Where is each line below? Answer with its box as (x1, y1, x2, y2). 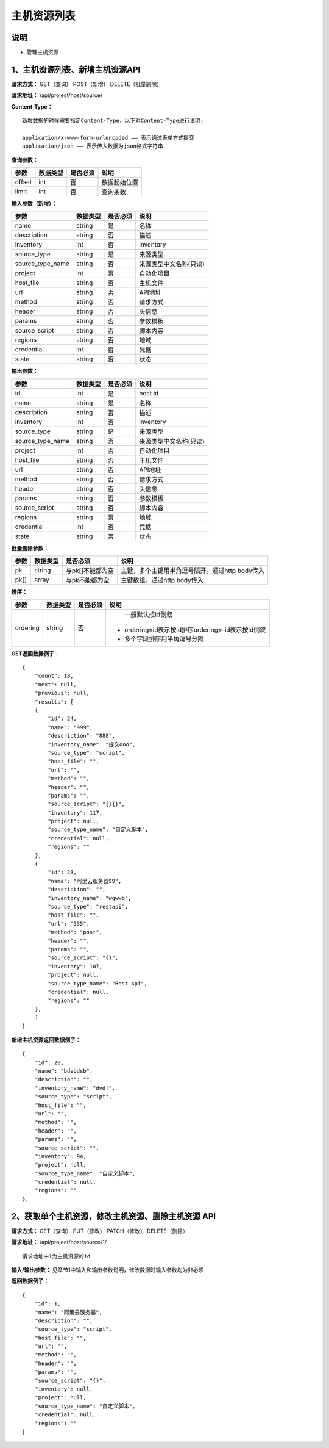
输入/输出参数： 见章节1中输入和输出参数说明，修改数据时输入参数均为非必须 (11, 1266, 204, 1273)
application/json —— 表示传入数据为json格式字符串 (22, 143, 164, 149)
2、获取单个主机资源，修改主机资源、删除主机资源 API (11, 1211, 216, 1222)
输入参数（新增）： (11, 200, 57, 207)
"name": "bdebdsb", (34, 1068, 93, 1075)
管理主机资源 (26, 49, 59, 56)
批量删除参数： (11, 544, 49, 552)
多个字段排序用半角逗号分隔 (124, 635, 204, 643)
